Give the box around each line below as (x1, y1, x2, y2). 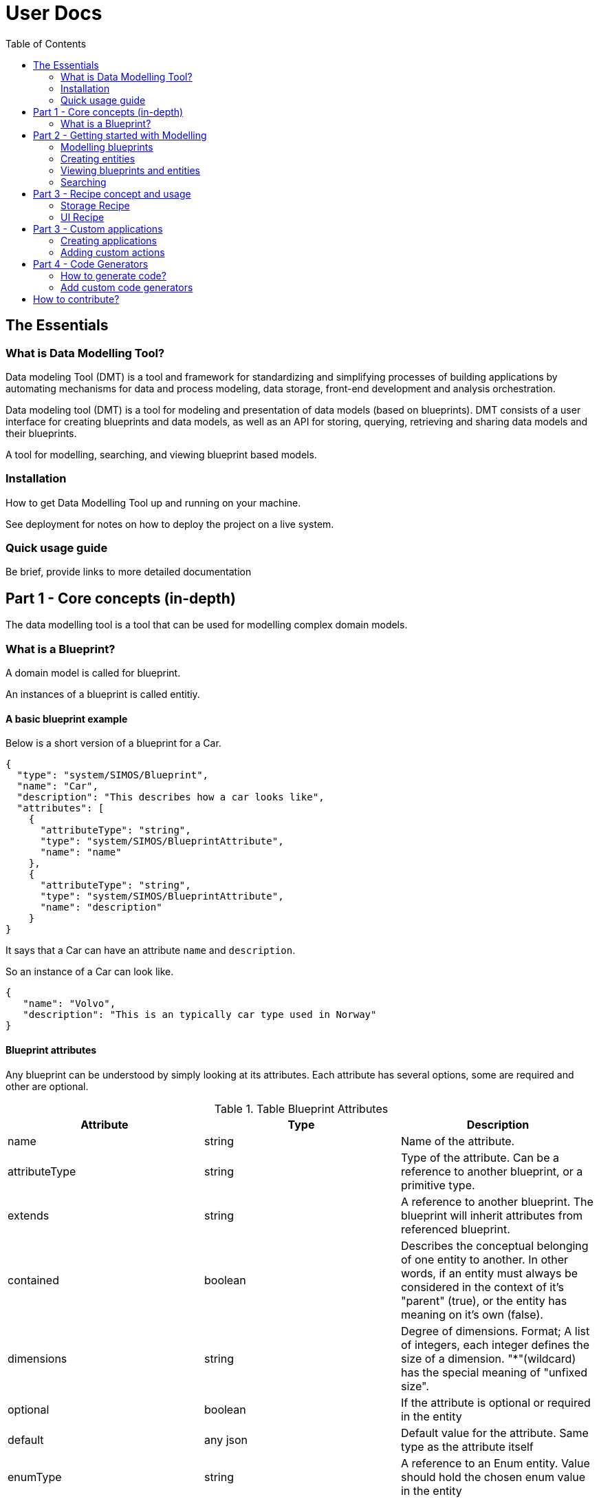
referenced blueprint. (400, 1222, 510, 1236)
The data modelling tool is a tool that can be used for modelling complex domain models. (6, 619, 408, 631)
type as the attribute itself (400, 1439, 534, 1454)
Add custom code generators (61, 281, 193, 293)
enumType (8, 1469, 62, 1484)
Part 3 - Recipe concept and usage (33, 187, 191, 200)
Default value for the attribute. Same (400, 1425, 589, 1440)
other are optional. (6, 1080, 89, 1092)
